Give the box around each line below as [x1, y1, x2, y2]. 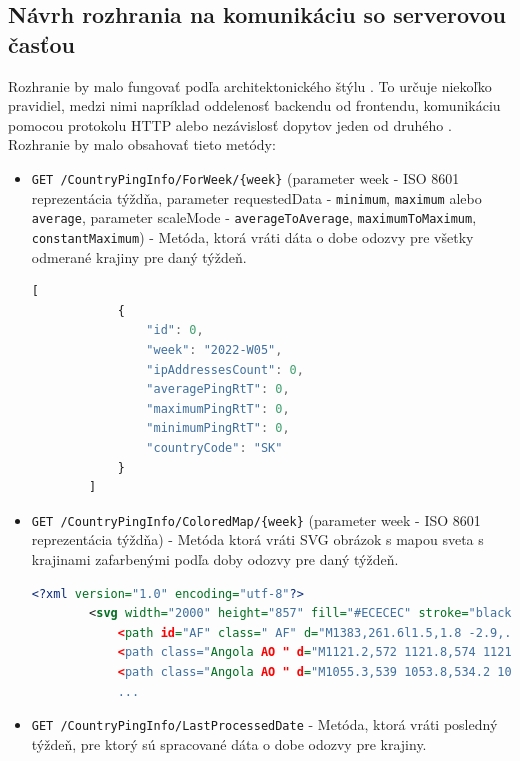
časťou [8, 28, 75, 59]
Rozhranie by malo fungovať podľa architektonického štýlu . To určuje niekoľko [8, 75, 492, 96]
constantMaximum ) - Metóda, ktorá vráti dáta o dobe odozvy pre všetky [31, 226, 474, 247]
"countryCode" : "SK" [146, 440, 283, 455]
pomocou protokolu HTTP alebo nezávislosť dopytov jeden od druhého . [8, 114, 452, 135]
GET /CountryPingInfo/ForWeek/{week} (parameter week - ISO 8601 [31, 167, 460, 188]
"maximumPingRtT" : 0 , [146, 401, 290, 416]
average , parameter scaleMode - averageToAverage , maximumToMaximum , [31, 207, 477, 228]
